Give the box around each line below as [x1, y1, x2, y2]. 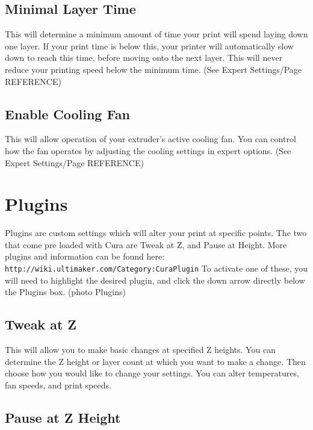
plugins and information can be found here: [5, 250, 165, 263]
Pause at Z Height [5, 408, 121, 426]
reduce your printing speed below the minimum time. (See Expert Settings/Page [5, 63, 302, 75]
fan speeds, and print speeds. [5, 378, 111, 391]
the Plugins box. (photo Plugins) [5, 285, 126, 298]
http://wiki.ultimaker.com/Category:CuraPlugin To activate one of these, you [5, 262, 308, 275]
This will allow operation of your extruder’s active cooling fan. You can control [5, 132, 296, 145]
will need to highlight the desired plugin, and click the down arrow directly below [5, 273, 305, 286]
